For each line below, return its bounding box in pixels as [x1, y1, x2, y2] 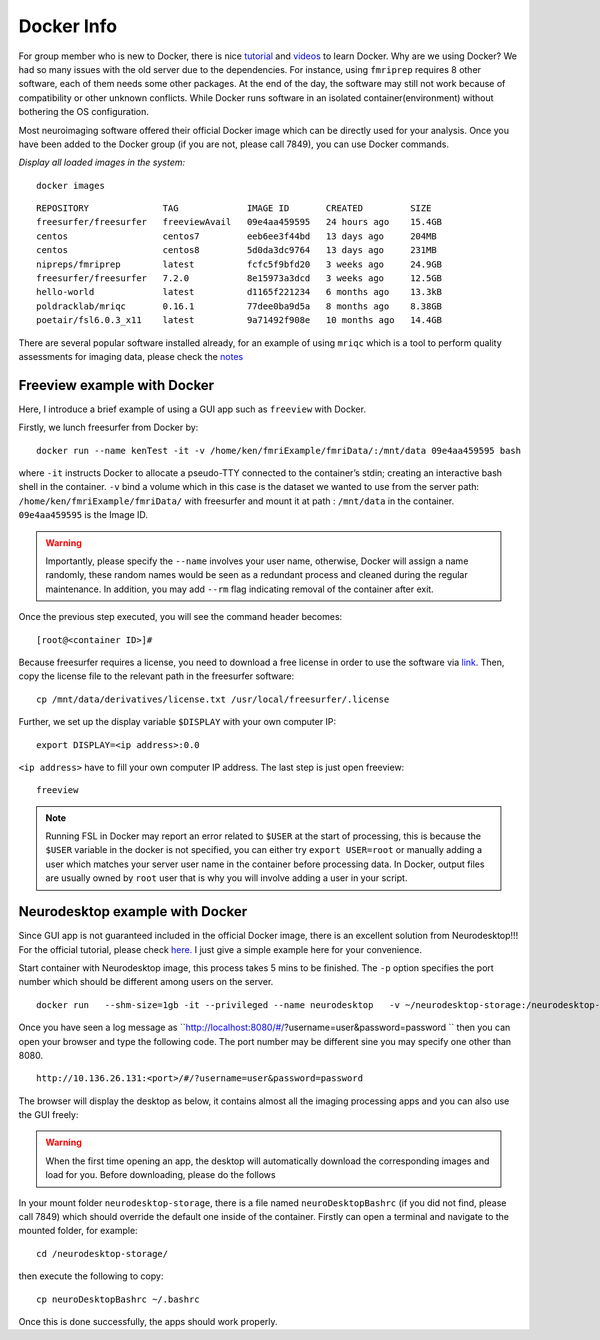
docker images [36, 180, 105, 191]
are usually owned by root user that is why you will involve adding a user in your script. [45, 872, 408, 884]
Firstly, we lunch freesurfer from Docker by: [18, 421, 199, 434]
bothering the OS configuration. [18, 106, 150, 118]
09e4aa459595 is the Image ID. [18, 509, 149, 521]
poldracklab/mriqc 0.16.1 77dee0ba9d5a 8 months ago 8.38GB [36, 300, 443, 312]
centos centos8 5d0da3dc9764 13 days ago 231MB [36, 245, 437, 256]
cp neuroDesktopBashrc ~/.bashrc [36, 1293, 200, 1305]
